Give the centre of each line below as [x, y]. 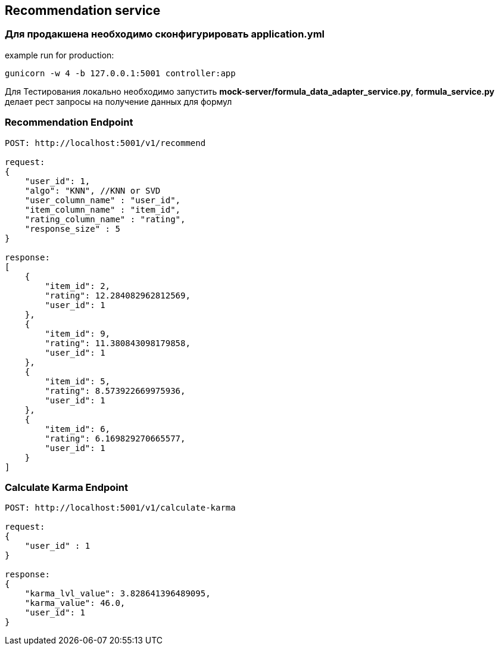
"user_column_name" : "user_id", [103, 200]
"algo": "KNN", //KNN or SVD [93, 190]
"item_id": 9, [78, 333]
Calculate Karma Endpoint [66, 487]
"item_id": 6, [78, 429]
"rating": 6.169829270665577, [115, 438]
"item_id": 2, [78, 286]
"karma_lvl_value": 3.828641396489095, [118, 594]
